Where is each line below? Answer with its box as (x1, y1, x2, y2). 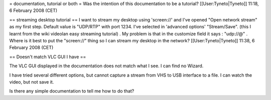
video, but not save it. (9, 79, 54, 85)
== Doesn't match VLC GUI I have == (9, 54, 86, 60)
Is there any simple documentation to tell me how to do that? (9, 88, 134, 94)
